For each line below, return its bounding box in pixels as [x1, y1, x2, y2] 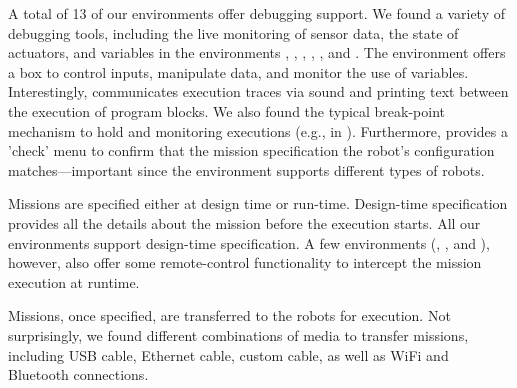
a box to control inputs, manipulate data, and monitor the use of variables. [8, 61, 469, 82]
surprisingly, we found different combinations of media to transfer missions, [8, 324, 469, 345]
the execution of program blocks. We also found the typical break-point [8, 100, 446, 121]
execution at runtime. [8, 271, 140, 292]
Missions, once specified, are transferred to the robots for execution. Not [8, 305, 451, 326]
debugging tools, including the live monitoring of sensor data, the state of [8, 22, 459, 43]
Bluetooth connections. [8, 364, 149, 385]
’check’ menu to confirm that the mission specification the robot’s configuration [8, 140, 495, 161]
